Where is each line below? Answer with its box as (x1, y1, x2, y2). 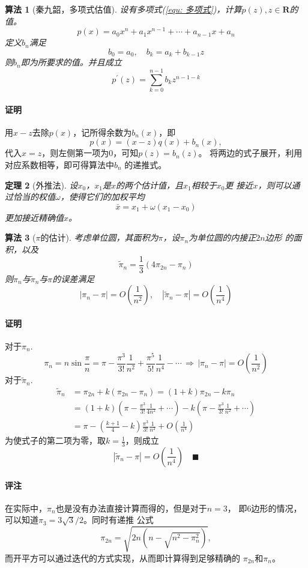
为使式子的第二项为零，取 (5, 434, 106, 447)
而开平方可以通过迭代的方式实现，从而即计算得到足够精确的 (5, 551, 240, 564)
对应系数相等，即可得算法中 (5, 159, 114, 171)
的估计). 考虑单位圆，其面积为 (40, 231, 159, 244)
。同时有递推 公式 (83, 513, 154, 526)
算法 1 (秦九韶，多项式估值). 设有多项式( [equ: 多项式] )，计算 (5, 3, 242, 15)
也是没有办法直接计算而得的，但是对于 (55, 501, 207, 514)
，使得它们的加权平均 (60, 190, 145, 203)
